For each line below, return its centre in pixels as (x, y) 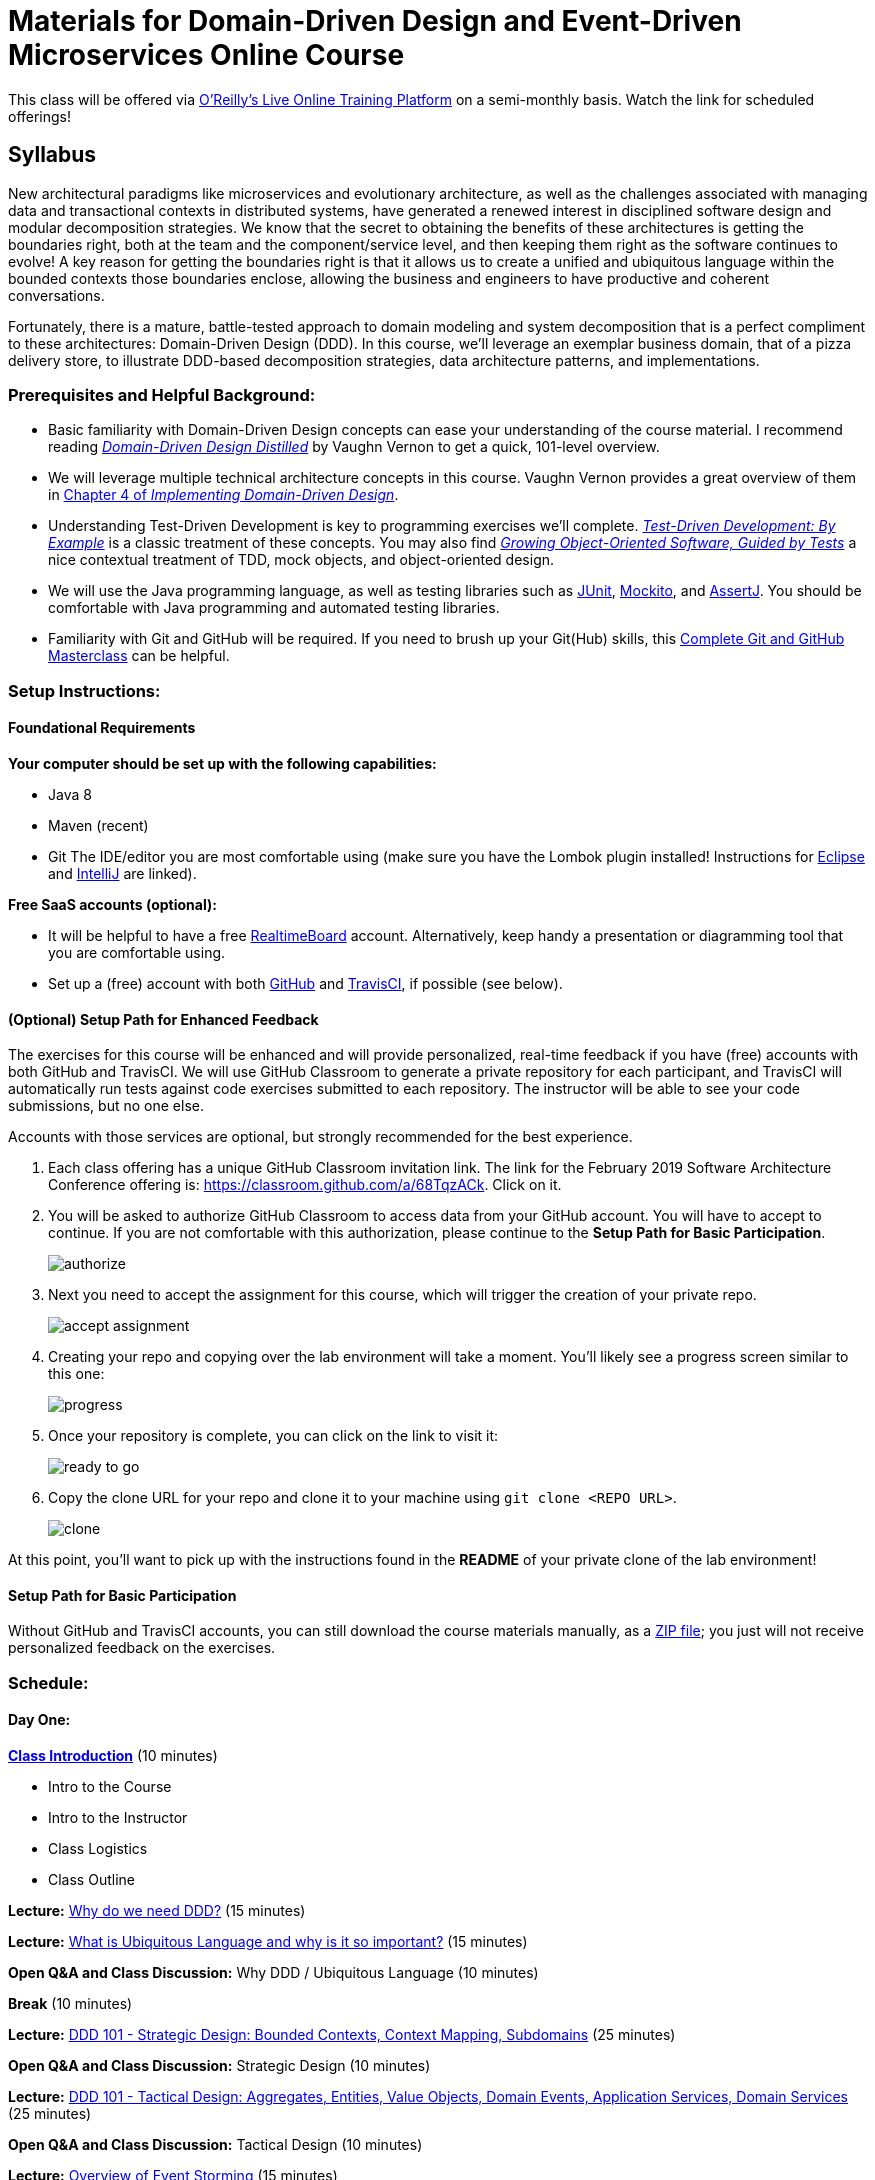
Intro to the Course (110, 1786)
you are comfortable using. (137, 952)
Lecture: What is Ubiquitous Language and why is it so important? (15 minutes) (268, 1941)
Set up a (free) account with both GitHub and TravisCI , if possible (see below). (305, 983)
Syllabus (52, 155)
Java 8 (70, 794)
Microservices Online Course (206, 55)
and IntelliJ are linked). (122, 873)
